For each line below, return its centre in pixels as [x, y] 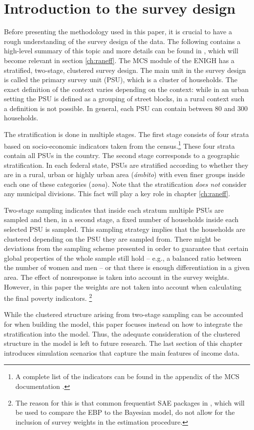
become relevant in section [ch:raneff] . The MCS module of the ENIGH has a [119, 60]
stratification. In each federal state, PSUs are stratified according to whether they [126, 165]
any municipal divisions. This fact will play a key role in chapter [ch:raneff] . [117, 193]
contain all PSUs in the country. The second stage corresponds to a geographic [122, 155]
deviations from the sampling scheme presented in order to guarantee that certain [126, 248]
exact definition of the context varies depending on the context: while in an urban [127, 89]
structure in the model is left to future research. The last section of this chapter [123, 343]
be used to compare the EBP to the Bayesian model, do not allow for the [125, 412]
